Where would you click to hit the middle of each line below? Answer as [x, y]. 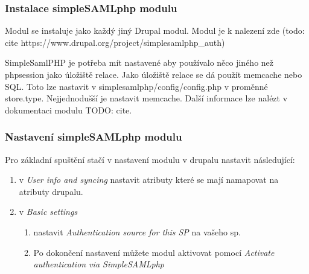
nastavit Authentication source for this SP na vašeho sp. [137, 231]
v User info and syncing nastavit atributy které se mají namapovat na [149, 180]
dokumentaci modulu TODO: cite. [68, 110]
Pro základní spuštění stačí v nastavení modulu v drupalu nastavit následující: [150, 159]
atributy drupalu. [51, 191]
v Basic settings [48, 212]
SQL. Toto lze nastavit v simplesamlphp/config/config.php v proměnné [136, 86]
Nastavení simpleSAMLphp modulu [94, 137]
